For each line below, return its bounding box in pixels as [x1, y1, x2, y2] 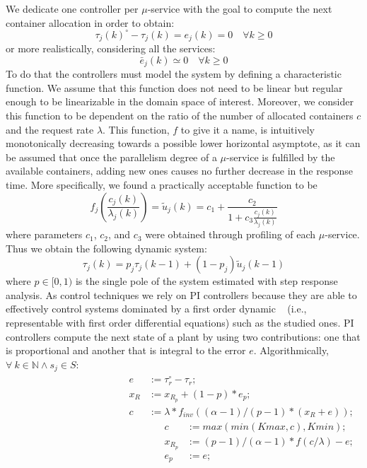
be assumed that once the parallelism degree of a [6, 149, 217, 164]
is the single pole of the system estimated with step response [75, 274, 338, 288]
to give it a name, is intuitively [180, 122, 315, 136]
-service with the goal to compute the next [147, 1, 332, 16]
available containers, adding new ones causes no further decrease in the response [6, 163, 354, 178]
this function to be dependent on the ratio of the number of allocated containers [6, 107, 354, 122]
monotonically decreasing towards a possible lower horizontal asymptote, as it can [6, 136, 361, 151]
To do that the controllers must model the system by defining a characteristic [6, 66, 342, 81]
